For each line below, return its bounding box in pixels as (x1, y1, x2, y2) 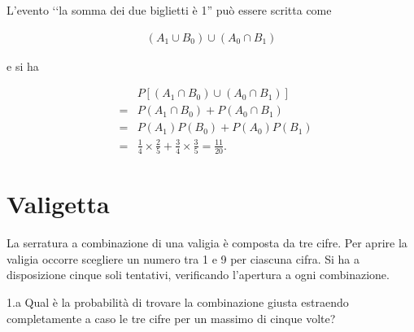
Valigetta (7, 187, 110, 221)
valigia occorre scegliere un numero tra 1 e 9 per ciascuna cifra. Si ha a (7, 250, 360, 267)
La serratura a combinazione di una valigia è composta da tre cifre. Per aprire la (7, 234, 407, 251)
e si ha (7, 57, 39, 74)
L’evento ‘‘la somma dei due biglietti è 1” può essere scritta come (7, 2, 332, 18)
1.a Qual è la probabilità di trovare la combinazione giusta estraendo (7, 294, 349, 311)
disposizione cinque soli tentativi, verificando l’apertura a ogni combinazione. (7, 266, 390, 283)
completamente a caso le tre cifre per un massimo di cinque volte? (7, 309, 336, 326)
